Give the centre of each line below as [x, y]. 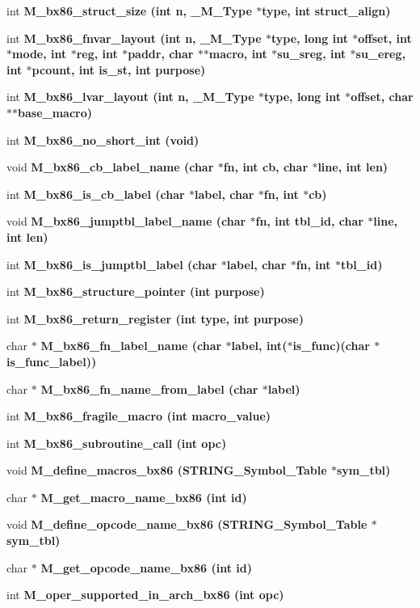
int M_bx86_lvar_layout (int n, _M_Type [130, 97]
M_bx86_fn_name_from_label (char [149, 388]
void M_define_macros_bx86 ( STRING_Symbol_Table [167, 470]
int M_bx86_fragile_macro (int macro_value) [139, 416]
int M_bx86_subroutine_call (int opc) [117, 443]
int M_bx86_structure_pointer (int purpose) [136, 291]
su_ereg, [380, 54]
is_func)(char [331, 346]
